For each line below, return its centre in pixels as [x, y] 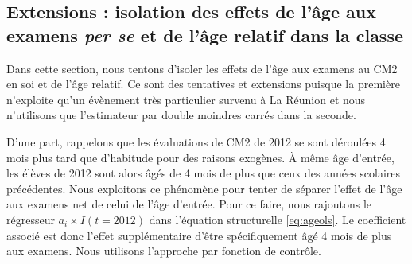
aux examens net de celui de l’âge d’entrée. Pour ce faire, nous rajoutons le [189, 204]
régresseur [31, 219]
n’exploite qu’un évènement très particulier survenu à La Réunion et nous [186, 99]
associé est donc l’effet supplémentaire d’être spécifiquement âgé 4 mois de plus [199, 235]
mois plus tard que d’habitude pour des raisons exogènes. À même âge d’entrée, [200, 157]
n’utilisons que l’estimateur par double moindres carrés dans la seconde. [181, 115]
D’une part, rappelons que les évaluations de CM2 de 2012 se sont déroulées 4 [196, 141]
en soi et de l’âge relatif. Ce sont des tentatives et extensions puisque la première [203, 84]
